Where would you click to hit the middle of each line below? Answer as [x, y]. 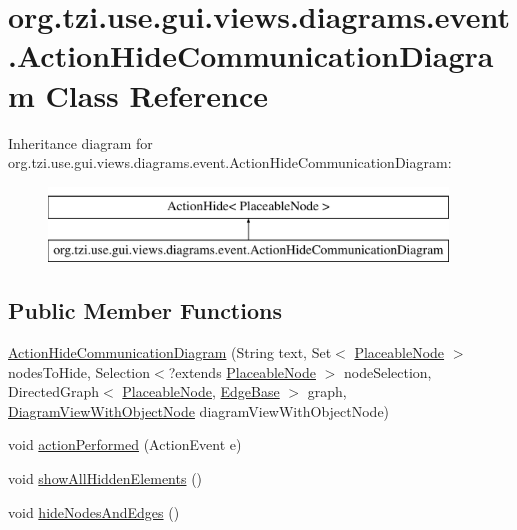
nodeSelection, [387, 371]
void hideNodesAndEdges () [94, 511]
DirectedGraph [53, 391]
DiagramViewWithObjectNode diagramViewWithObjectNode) [199, 410]
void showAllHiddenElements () [105, 478]
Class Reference [157, 94]
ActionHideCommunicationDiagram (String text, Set [170, 352]
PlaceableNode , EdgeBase [201, 391]
